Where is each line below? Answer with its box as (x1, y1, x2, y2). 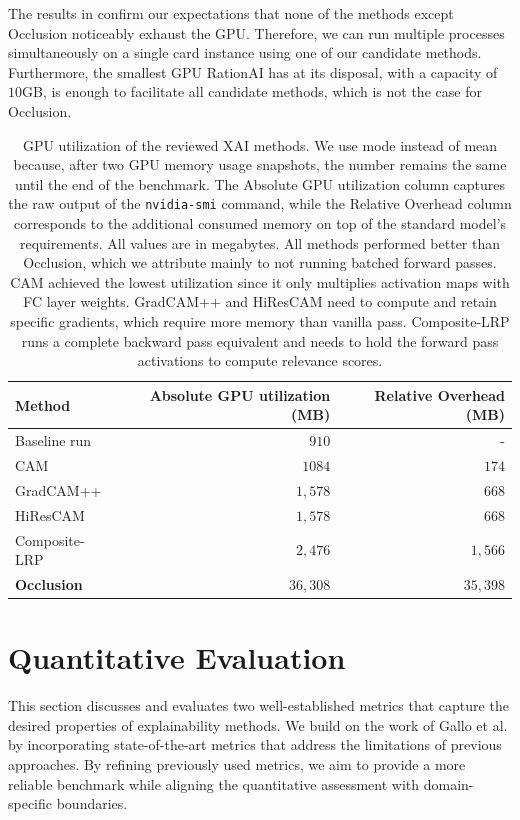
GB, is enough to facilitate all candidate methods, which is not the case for (22, 81, 482, 102)
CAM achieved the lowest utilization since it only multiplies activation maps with (10, 271, 510, 292)
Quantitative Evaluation (8, 637, 346, 678)
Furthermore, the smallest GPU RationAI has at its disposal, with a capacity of (8, 61, 498, 82)
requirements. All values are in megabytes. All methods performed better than (19, 232, 501, 253)
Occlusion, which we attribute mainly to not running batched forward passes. (23, 252, 497, 273)
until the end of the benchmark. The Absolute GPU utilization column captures (14, 173, 506, 194)
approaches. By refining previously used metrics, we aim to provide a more (8, 754, 466, 774)
